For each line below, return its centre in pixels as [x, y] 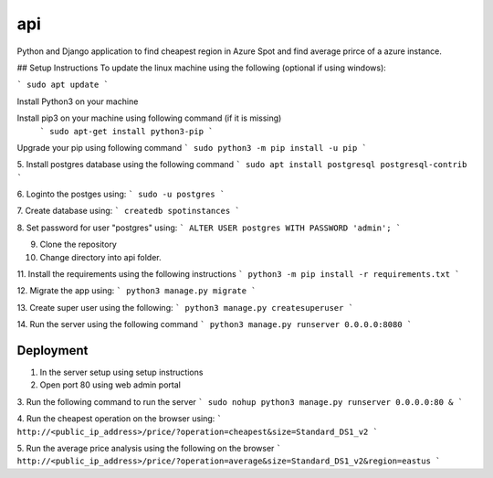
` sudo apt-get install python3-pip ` [126, 131]
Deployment [52, 351]
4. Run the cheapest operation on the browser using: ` [120, 419]
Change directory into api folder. [100, 257]
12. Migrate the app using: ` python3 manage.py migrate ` [136, 291]
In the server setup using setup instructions [121, 372]
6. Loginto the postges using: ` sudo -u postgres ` [121, 194]
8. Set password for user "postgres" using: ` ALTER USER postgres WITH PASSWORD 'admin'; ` [209, 228]
